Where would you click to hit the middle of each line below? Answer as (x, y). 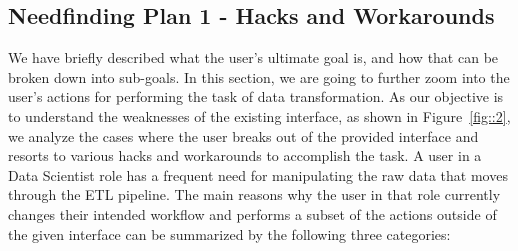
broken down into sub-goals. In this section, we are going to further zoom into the (259, 76)
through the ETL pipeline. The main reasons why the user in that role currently (254, 194)
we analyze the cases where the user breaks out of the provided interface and (243, 135)
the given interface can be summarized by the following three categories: (229, 233)
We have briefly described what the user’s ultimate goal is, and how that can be (253, 57)
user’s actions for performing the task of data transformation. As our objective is (256, 96)
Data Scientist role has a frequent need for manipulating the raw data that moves (258, 174)
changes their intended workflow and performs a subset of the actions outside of (252, 213)
